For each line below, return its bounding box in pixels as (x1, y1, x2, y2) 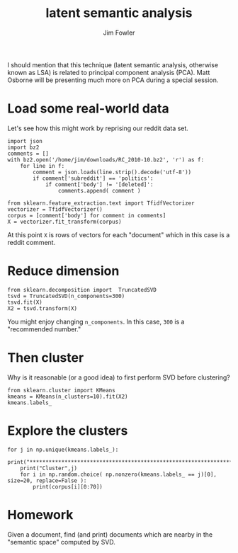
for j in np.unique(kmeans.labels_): (7, 446, 119, 453)
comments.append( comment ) (57, 187, 141, 194)
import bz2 (7, 144, 40, 151)
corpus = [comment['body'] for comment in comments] (7, 212, 166, 219)
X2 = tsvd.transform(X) (7, 304, 78, 312)
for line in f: (20, 162, 65, 169)
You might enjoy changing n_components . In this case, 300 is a (7, 317, 185, 326)
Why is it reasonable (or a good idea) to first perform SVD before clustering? (7, 373, 230, 382)
